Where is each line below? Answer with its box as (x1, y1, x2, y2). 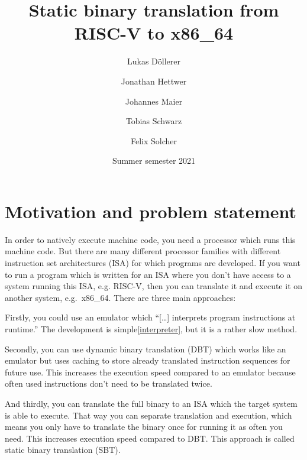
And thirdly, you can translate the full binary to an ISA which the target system (5, 397, 298, 409)
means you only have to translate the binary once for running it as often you (5, 420, 283, 433)
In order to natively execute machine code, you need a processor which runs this (5, 233, 296, 245)
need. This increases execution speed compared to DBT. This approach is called (5, 432, 295, 444)
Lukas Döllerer (127, 55, 180, 67)
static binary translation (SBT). (5, 443, 121, 456)
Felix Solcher (130, 134, 177, 147)
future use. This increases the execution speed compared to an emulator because (5, 365, 296, 378)
